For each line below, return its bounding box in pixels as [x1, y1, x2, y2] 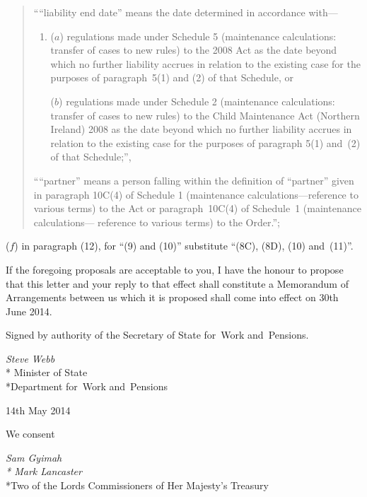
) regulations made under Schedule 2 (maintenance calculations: [59, 93, 335, 108]
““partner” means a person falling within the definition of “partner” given [33, 173, 354, 187]
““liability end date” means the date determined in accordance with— [33, 5, 338, 19]
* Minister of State [6, 365, 88, 380]
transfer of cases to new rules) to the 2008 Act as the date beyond [50, 42, 337, 57]
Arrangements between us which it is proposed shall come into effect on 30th [6, 290, 339, 305]
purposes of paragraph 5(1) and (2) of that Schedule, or [50, 70, 293, 85]
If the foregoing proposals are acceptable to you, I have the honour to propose [6, 262, 344, 276]
